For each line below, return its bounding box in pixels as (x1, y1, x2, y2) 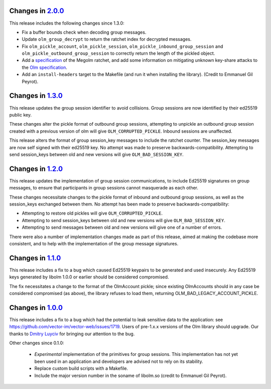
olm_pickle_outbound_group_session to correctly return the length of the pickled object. (22, 50, 215, 56)
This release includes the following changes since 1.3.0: (9, 20, 125, 26)
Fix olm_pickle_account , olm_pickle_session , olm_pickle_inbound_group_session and (22, 43, 223, 49)
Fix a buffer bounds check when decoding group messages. (22, 29, 147, 35)
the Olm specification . (22, 64, 68, 70)
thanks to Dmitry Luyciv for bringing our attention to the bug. (9, 331, 135, 337)
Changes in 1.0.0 (9, 303, 63, 312)
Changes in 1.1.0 (9, 254, 61, 262)
